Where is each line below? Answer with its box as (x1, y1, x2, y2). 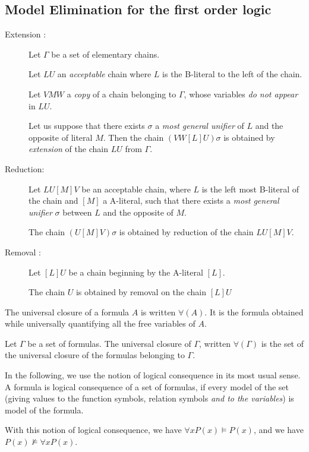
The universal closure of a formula (5, 305, 130, 318)
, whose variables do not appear (184, 87, 298, 100)
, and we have (253, 423, 304, 436)
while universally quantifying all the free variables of (5, 317, 196, 330)
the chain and (29, 194, 78, 207)
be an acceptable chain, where (81, 182, 191, 195)
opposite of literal (29, 131, 93, 143)
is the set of (261, 337, 304, 349)
